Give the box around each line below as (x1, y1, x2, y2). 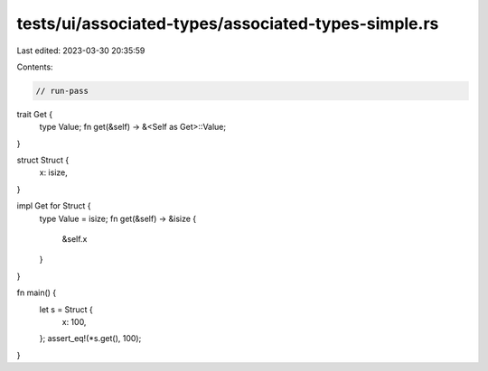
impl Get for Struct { (16, 200, 91, 211)
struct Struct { (16, 154, 70, 166)
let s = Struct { (39, 303, 94, 315)
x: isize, (39, 167, 68, 178)
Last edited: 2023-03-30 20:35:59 (16, 45, 145, 56)
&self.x (61, 234, 88, 245)
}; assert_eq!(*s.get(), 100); (39, 333, 142, 344)
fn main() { (16, 287, 57, 298)
